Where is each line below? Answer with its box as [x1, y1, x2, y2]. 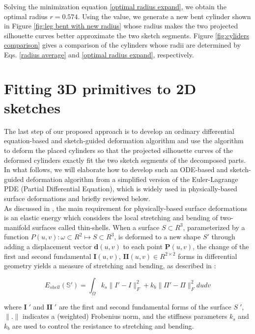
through [211, 231, 235, 242]
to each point [123, 241, 163, 251]
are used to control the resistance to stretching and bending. [12, 320, 194, 331]
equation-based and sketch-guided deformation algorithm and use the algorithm [4, 135, 244, 146]
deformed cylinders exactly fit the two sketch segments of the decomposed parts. [4, 154, 246, 165]
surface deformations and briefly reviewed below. [4, 193, 150, 204]
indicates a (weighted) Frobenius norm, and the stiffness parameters [23, 311, 227, 321]
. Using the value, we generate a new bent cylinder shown [78, 11, 251, 21]
